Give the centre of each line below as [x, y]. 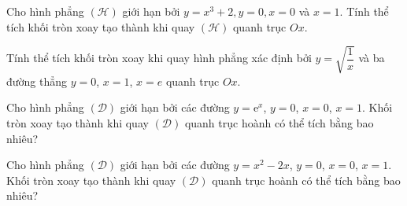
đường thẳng [37, 81]
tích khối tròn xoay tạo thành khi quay [101, 26]
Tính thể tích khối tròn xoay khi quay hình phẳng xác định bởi [159, 58]
